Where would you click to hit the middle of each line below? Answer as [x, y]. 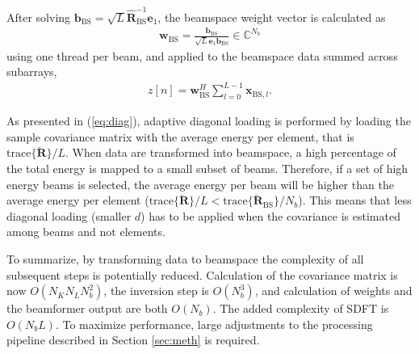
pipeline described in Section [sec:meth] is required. [133, 340]
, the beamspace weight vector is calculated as [272, 17]
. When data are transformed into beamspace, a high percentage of [231, 152]
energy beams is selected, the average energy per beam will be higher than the [200, 184]
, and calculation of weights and [333, 291]
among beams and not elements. [86, 232]
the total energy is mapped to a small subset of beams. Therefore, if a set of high [207, 169]
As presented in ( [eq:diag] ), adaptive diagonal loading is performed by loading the [209, 121]
